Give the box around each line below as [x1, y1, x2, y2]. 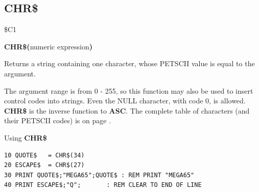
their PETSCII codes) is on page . [4, 115, 111, 126]
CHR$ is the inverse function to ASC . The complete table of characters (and [4, 105, 250, 116]
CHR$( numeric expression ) [4, 41, 93, 51]
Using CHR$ [4, 132, 47, 143]
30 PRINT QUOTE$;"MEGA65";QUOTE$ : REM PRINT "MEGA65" [4, 171, 195, 179]
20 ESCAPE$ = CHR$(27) [4, 161, 85, 169]
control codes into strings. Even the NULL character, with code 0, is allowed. [4, 95, 246, 106]
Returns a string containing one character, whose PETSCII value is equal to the [4, 58, 255, 69]
